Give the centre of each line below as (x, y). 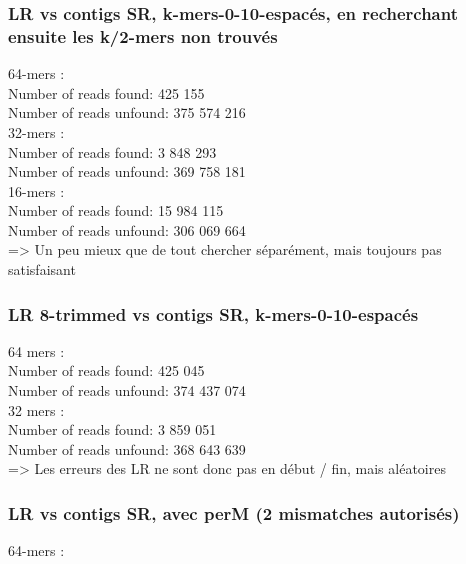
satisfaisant (42, 269)
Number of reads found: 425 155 (106, 92)
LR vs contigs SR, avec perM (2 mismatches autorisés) (234, 512)
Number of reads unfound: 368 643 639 (127, 448)
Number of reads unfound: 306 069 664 (127, 229)
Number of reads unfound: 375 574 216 (127, 112)
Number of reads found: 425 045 (106, 370)
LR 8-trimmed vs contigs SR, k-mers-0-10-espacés (213, 313)
